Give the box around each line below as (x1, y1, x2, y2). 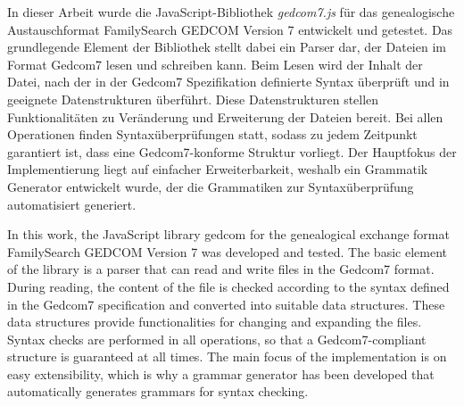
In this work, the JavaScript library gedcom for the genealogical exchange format (7, 225, 450, 244)
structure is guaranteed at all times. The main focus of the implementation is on (7, 347, 447, 366)
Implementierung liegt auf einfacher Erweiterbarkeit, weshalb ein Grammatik (7, 160, 428, 178)
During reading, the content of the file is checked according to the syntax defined (7, 277, 450, 295)
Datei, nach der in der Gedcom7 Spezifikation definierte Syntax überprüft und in (7, 72, 450, 91)
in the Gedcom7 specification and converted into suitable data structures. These (7, 294, 445, 313)
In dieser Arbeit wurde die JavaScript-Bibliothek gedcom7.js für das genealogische (7, 3, 455, 21)
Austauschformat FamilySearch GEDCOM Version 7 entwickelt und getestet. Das (7, 20, 453, 38)
